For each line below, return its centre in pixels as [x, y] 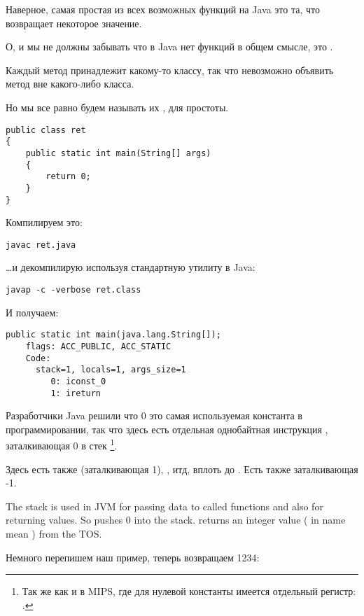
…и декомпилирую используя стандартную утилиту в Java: [131, 267]
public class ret [46, 130]
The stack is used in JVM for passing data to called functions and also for [164, 506]
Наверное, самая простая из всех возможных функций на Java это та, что [163, 9]
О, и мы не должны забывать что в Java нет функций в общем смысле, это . [169, 47]
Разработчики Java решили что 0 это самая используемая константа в [154, 415]
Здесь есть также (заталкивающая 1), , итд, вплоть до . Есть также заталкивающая [182, 469]
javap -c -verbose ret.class [73, 290]
